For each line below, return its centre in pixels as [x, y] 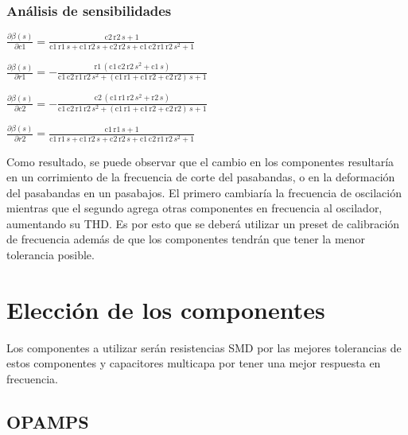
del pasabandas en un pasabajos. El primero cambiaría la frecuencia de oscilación [204, 192]
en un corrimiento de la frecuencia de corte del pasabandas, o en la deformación [201, 177]
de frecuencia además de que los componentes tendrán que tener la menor [186, 239]
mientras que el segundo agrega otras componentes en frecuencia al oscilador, [194, 208]
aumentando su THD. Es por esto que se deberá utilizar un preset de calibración [203, 223]
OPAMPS [48, 421]
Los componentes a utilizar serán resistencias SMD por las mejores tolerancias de [204, 347]
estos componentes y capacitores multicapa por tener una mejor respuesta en [194, 363]
